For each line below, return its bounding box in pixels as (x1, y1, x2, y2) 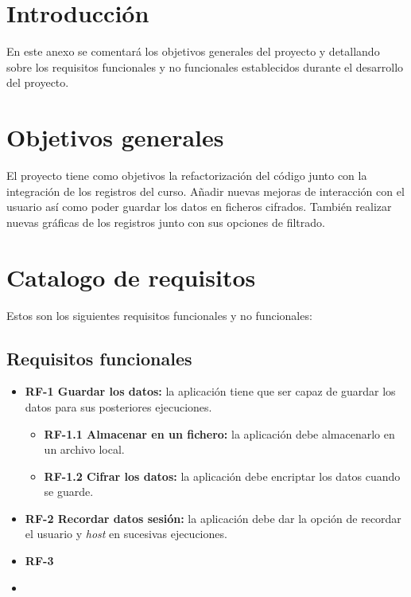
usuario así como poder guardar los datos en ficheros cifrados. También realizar (6, 198, 392, 215)
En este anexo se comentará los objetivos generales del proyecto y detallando (6, 43, 380, 60)
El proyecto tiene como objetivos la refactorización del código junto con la (6, 167, 367, 184)
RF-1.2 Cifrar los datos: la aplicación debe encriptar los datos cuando (44, 467, 401, 484)
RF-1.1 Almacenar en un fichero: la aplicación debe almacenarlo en (44, 425, 395, 442)
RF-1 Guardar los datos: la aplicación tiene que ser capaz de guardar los (25, 383, 396, 400)
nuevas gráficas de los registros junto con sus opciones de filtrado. (6, 213, 325, 230)
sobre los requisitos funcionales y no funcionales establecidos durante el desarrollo (6, 58, 404, 75)
